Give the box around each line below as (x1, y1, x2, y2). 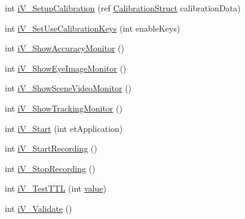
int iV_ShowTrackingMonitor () (5, 101, 122, 114)
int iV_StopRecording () (5, 162, 96, 174)
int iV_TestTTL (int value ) (5, 182, 106, 195)
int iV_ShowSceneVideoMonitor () (5, 82, 132, 94)
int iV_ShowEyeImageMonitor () (5, 61, 127, 74)
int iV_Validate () (5, 202, 72, 214)
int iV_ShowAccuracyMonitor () (5, 42, 125, 54)
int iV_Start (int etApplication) (5, 122, 123, 134)
